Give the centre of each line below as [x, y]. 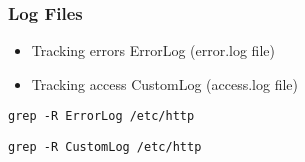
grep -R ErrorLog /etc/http [101, 116]
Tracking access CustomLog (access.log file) [164, 83]
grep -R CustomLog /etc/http [105, 147]
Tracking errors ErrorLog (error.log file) [153, 50]
